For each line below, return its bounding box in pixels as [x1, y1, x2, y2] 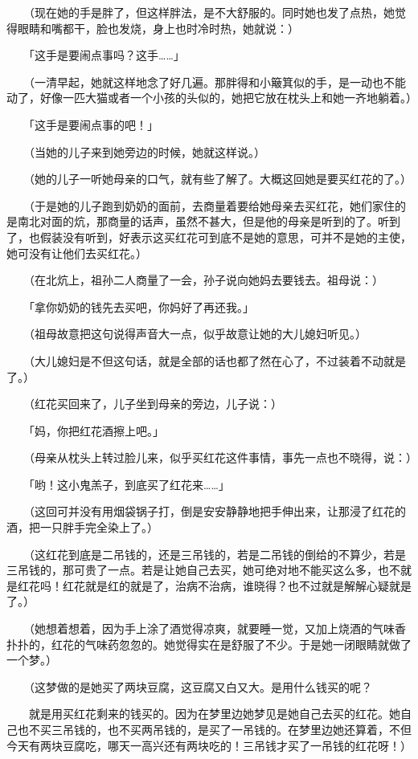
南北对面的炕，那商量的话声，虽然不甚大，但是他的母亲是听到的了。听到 [17, 213, 400, 230]
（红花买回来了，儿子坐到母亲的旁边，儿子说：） [28, 395, 282, 412]
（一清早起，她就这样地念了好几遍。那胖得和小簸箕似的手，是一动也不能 [28, 73, 406, 90]
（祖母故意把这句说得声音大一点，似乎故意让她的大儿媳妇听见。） [28, 325, 367, 342]
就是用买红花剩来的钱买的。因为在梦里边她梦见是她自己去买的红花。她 [28, 705, 400, 722]
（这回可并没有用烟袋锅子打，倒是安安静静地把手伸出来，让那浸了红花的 [28, 503, 406, 520]
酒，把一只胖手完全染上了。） [6, 519, 158, 536]
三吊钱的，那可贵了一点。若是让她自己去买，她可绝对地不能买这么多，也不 [6, 561, 400, 578]
